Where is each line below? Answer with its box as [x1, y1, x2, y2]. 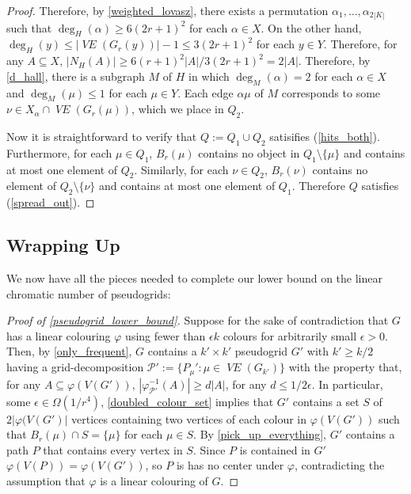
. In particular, [311, 375, 383, 392]
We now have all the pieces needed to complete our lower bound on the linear [6, 270, 382, 287]
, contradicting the [294, 457, 385, 473]
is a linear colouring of [100, 472, 208, 488]
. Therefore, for [323, 36, 398, 52]
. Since [192, 441, 226, 458]
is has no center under [176, 457, 284, 473]
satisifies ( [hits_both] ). [269, 128, 380, 145]
